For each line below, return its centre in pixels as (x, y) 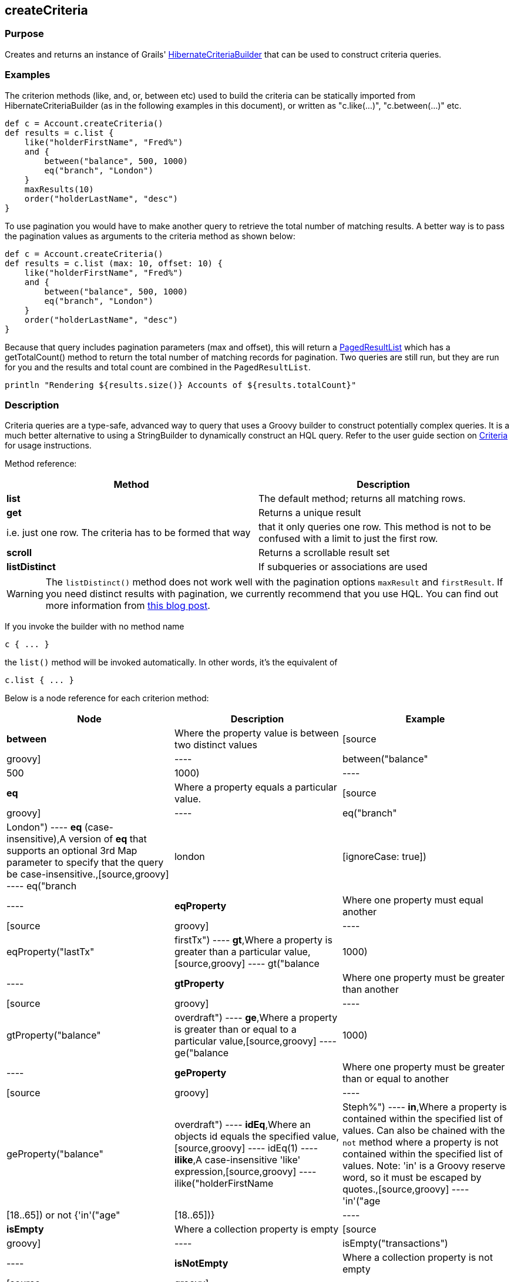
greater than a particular (228, 952)
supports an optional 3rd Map (72, 851)
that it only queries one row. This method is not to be (375, 527)
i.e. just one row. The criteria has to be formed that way (129, 533)
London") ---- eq (44, 827)
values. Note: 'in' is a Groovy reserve (424, 1166)
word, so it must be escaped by (412, 1178)
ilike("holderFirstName (224, 1184)
